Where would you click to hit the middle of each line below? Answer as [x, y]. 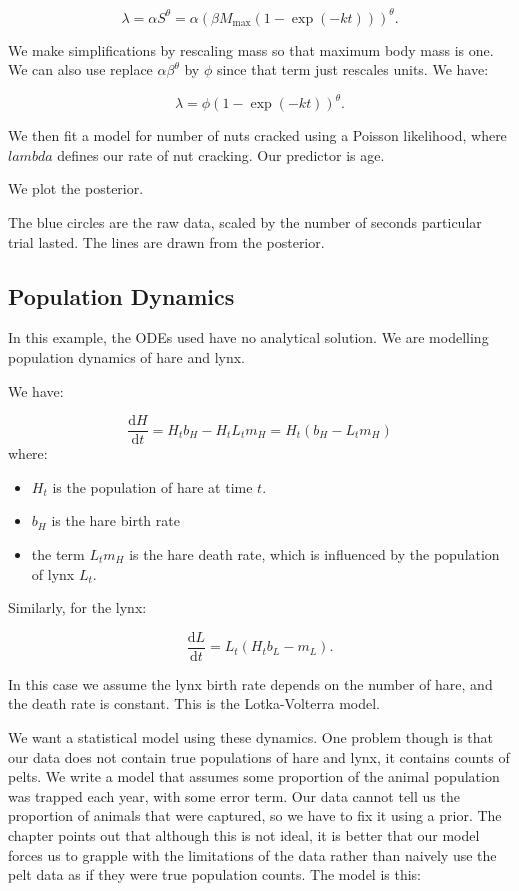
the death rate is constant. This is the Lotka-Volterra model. [194, 703]
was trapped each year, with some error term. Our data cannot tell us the [234, 795]
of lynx [53, 573]
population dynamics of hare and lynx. [127, 356]
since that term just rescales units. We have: [352, 69]
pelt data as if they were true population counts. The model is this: [214, 874]
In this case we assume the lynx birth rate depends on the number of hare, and [250, 683]
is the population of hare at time [152, 486]
